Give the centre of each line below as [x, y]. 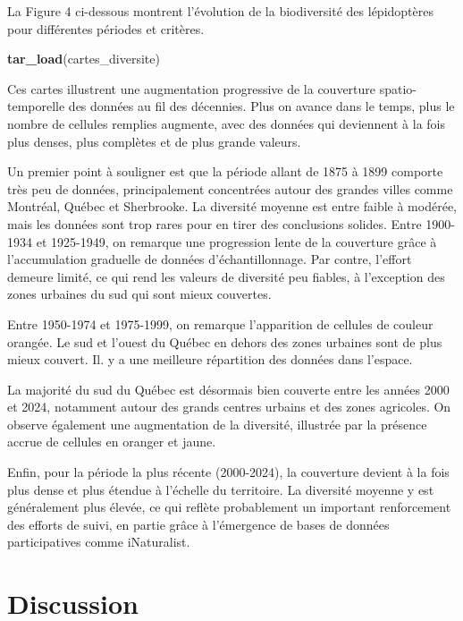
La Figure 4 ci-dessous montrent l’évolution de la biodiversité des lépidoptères [220, 11]
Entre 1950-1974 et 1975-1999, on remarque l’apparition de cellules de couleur [220, 323]
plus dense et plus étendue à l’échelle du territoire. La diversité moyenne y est [221, 489]
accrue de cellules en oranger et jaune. [112, 442]
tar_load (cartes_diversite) [84, 59]
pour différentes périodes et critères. [106, 28]
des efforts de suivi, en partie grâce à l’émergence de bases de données [198, 524]
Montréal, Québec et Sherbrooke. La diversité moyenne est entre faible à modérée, [232, 206]
